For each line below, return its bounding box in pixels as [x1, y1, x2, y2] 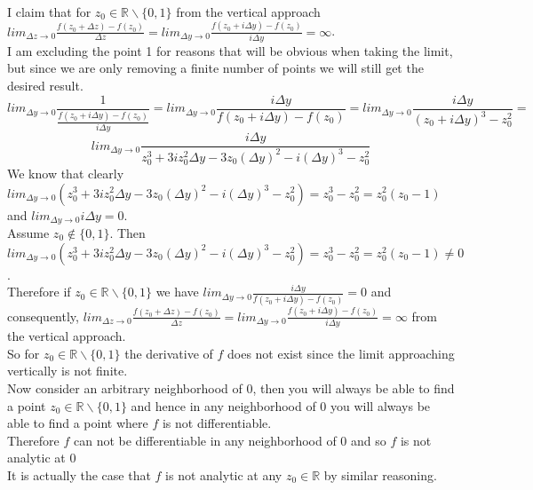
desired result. [7, 76, 84, 94]
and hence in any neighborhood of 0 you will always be [131, 396, 431, 415]
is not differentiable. [162, 414, 272, 432]
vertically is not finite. [7, 361, 128, 380]
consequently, [7, 306, 79, 325]
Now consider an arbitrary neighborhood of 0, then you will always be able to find [7, 378, 455, 397]
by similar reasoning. [323, 465, 437, 484]
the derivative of [124, 344, 213, 362]
